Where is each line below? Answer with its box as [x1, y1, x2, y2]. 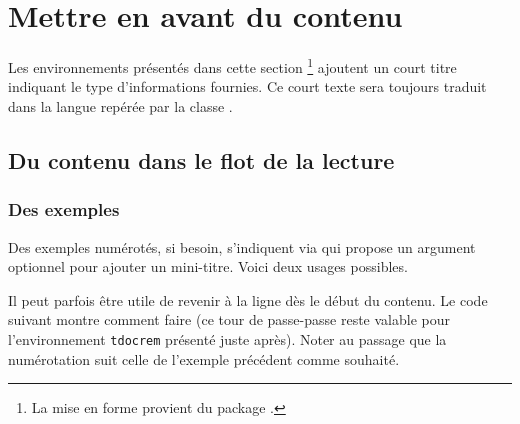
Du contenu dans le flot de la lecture [8, 144, 395, 175]
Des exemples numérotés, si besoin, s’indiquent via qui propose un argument [8, 236, 476, 257]
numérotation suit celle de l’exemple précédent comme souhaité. [8, 348, 400, 369]
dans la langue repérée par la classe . [8, 95, 233, 116]
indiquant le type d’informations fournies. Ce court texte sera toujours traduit [8, 76, 487, 97]
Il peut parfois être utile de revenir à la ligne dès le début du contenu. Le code [8, 289, 488, 310]
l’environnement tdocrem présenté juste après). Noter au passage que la [8, 328, 447, 349]
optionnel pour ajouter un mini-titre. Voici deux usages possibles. [8, 256, 408, 277]
